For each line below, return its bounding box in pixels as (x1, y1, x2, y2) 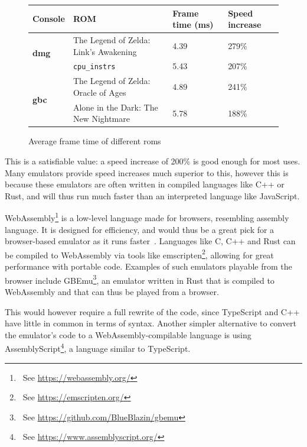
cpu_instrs (73, 63, 116, 72)
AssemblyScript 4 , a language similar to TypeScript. (5, 341, 191, 354)
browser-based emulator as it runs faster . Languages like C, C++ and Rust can (5, 235, 296, 247)
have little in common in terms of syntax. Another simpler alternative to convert (5, 317, 296, 329)
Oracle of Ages (73, 86, 126, 98)
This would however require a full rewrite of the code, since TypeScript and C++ (5, 305, 300, 318)
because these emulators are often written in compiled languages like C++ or (5, 178, 285, 190)
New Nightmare (73, 112, 130, 125)
